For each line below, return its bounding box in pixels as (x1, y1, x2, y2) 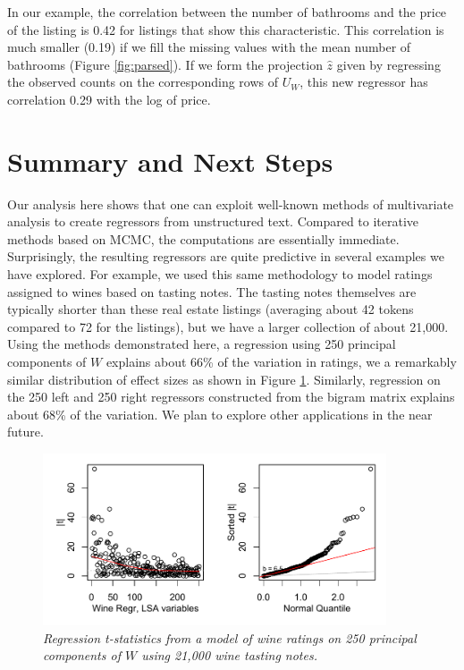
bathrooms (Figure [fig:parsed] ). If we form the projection (7, 55, 323, 73)
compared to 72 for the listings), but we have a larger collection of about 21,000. (7, 317, 449, 335)
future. (7, 422, 44, 441)
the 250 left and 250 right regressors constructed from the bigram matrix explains (7, 387, 455, 406)
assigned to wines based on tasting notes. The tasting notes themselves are (7, 282, 417, 301)
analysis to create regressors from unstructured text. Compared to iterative (7, 212, 419, 231)
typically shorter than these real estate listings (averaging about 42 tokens (7, 300, 414, 318)
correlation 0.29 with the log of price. (7, 89, 211, 108)
